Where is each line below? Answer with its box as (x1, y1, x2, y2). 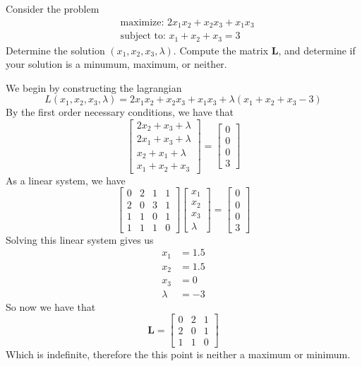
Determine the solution (6, 42, 105, 57)
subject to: (120, 31, 166, 42)
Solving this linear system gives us (6, 232, 154, 247)
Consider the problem (6, 1, 99, 16)
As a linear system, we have (6, 172, 126, 187)
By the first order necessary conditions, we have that (6, 105, 234, 119)
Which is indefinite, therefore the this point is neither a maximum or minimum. (6, 347, 351, 362)
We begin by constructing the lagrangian (6, 80, 182, 95)
